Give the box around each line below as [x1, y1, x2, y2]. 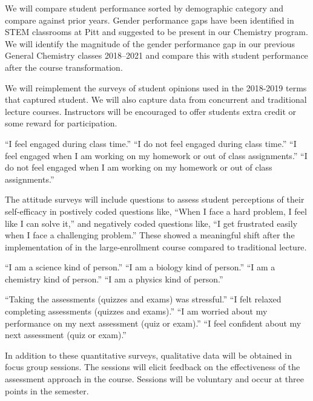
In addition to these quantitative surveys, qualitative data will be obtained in [5, 348, 292, 361]
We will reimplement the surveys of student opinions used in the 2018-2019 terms [5, 81, 307, 94]
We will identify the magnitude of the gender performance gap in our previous [5, 37, 295, 50]
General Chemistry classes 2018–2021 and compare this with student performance [5, 49, 308, 62]
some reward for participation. [5, 117, 117, 129]
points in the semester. [5, 384, 89, 397]
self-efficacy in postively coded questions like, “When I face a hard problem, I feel [5, 204, 307, 217]
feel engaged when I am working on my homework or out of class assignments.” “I [5, 149, 308, 161]
